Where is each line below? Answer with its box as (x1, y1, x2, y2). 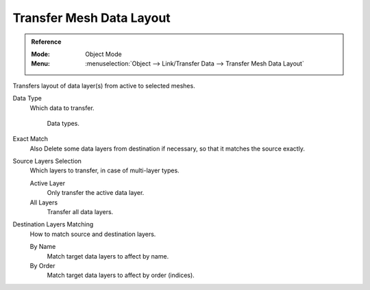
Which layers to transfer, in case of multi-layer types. (29, 166, 180, 174)
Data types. (47, 119, 80, 127)
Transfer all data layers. (47, 208, 114, 216)
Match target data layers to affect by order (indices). (47, 271, 195, 280)
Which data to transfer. (29, 103, 95, 112)
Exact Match (12, 135, 48, 143)
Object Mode (85, 50, 123, 58)
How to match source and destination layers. (29, 230, 156, 238)
